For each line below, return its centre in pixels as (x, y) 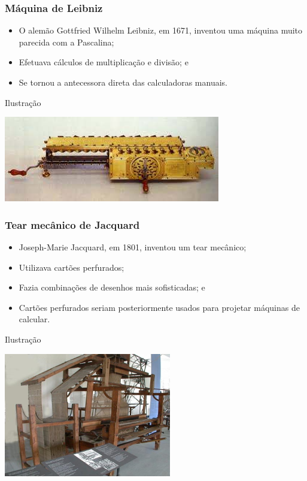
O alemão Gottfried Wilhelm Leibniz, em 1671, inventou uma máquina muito (161, 30)
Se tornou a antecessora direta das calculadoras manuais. (123, 82)
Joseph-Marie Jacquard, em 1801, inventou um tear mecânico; (133, 247)
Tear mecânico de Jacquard (72, 224)
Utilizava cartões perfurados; (72, 267)
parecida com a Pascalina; (66, 42)
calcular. (34, 319)
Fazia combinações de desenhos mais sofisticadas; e (112, 287)
